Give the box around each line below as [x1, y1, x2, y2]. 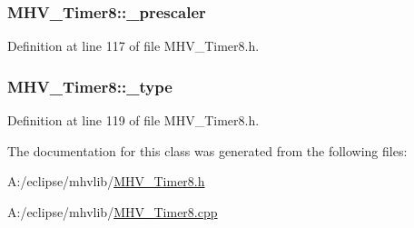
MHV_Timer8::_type [7, 74, 172, 97]
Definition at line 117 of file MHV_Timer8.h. [7, 36, 260, 55]
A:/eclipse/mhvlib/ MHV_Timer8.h [7, 172, 205, 191]
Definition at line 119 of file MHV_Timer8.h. [7, 111, 260, 130]
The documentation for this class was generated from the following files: [7, 141, 408, 160]
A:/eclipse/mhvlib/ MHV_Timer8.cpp [7, 202, 218, 221]
